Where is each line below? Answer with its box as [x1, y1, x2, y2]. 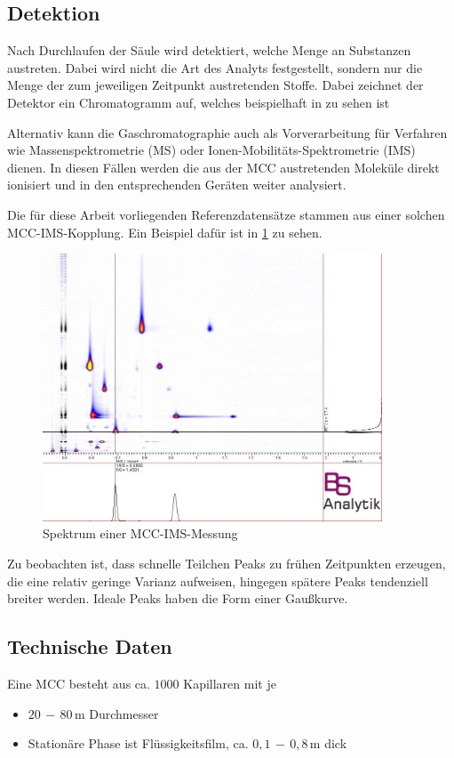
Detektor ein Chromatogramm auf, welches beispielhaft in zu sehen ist [7, 93, 390, 111]
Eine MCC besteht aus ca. [7, 673, 150, 692]
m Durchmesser [74, 704, 159, 722]
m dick [309, 734, 347, 753]
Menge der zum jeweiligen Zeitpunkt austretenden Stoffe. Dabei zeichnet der [7, 76, 424, 94]
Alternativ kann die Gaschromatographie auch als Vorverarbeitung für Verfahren [7, 123, 448, 141]
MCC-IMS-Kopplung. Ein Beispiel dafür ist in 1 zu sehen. [7, 222, 323, 241]
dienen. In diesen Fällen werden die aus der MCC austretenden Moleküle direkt [7, 157, 440, 176]
